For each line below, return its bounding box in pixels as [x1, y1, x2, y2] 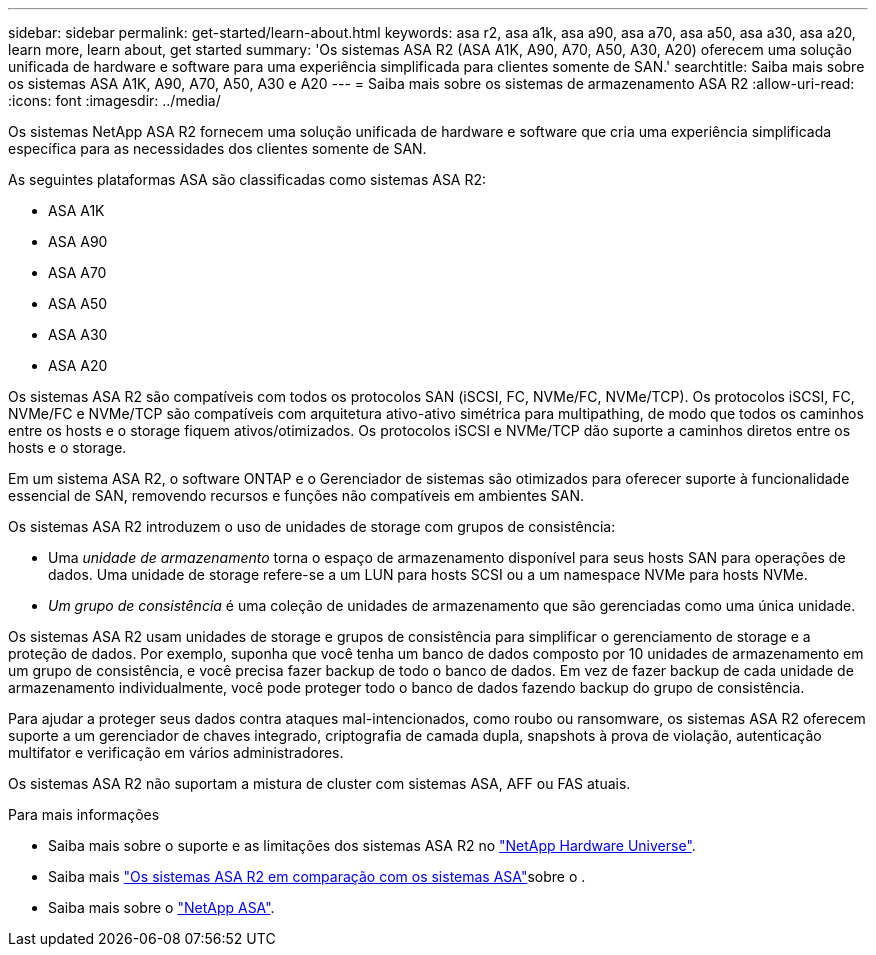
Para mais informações [8, 806, 160, 823]
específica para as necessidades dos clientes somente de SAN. [8, 140, 427, 157]
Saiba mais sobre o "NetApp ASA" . [48, 899, 275, 916]
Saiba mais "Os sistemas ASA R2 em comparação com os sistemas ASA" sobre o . [48, 868, 586, 885]
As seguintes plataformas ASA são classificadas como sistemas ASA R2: [8, 171, 487, 188]
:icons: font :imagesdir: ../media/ [8, 92, 221, 109]
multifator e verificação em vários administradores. [8, 744, 344, 761]
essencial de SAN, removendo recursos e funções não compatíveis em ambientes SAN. [8, 487, 585, 504]
